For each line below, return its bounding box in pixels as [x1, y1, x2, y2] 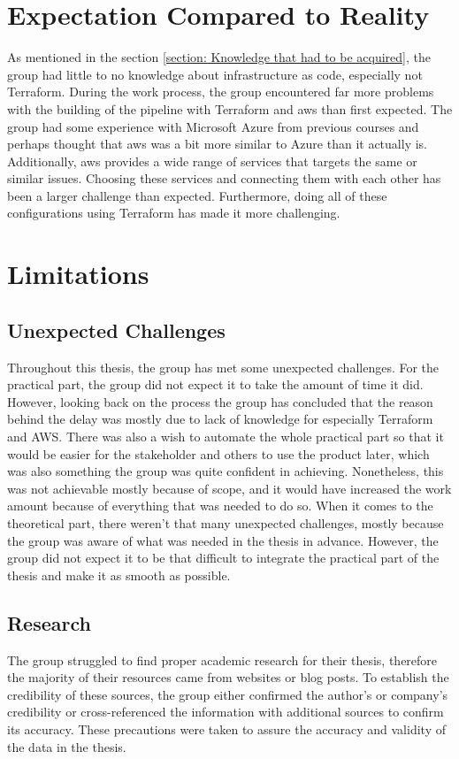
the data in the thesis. [7, 737, 126, 755]
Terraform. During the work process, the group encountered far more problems [7, 82, 434, 101]
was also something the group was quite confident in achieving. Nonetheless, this [7, 462, 444, 480]
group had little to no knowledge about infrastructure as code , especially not [7, 65, 423, 83]
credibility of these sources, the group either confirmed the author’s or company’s [7, 685, 448, 703]
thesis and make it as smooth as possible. [7, 565, 231, 584]
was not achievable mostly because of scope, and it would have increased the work [7, 479, 452, 497]
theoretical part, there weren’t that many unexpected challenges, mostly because [7, 513, 444, 532]
